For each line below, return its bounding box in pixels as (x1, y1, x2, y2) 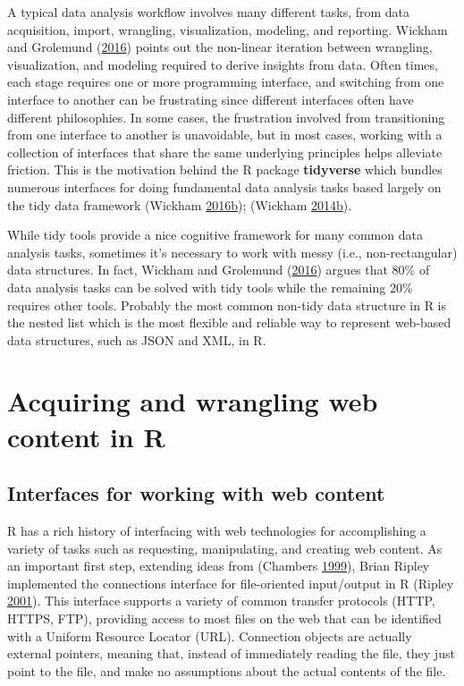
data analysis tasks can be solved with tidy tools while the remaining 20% (7, 277, 413, 296)
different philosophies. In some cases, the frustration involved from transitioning (7, 107, 445, 126)
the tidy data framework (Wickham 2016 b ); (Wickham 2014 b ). (7, 195, 352, 214)
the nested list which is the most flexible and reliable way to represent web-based (7, 313, 451, 332)
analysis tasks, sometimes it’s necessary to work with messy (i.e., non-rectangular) (7, 242, 458, 261)
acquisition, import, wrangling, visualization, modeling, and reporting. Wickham (7, 20, 448, 38)
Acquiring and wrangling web (7, 383, 378, 419)
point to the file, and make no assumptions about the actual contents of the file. (7, 661, 446, 680)
